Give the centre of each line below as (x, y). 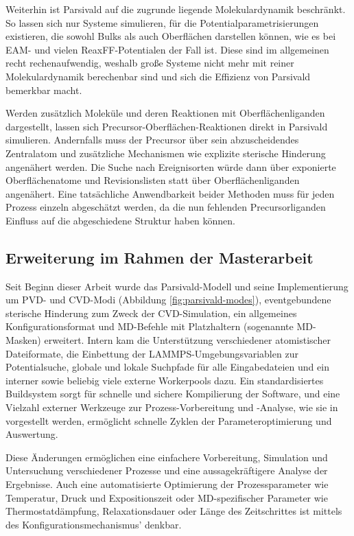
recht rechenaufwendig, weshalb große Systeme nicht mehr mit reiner (150, 63)
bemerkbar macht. (44, 90)
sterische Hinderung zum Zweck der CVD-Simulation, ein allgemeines (151, 313)
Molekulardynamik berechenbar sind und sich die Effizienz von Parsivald (158, 76)
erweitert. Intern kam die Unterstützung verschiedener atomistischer (187, 340)
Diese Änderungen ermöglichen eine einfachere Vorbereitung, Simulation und (167, 457)
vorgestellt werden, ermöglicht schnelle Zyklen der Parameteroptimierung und (169, 420)
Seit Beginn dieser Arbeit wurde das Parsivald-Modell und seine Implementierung (177, 286)
